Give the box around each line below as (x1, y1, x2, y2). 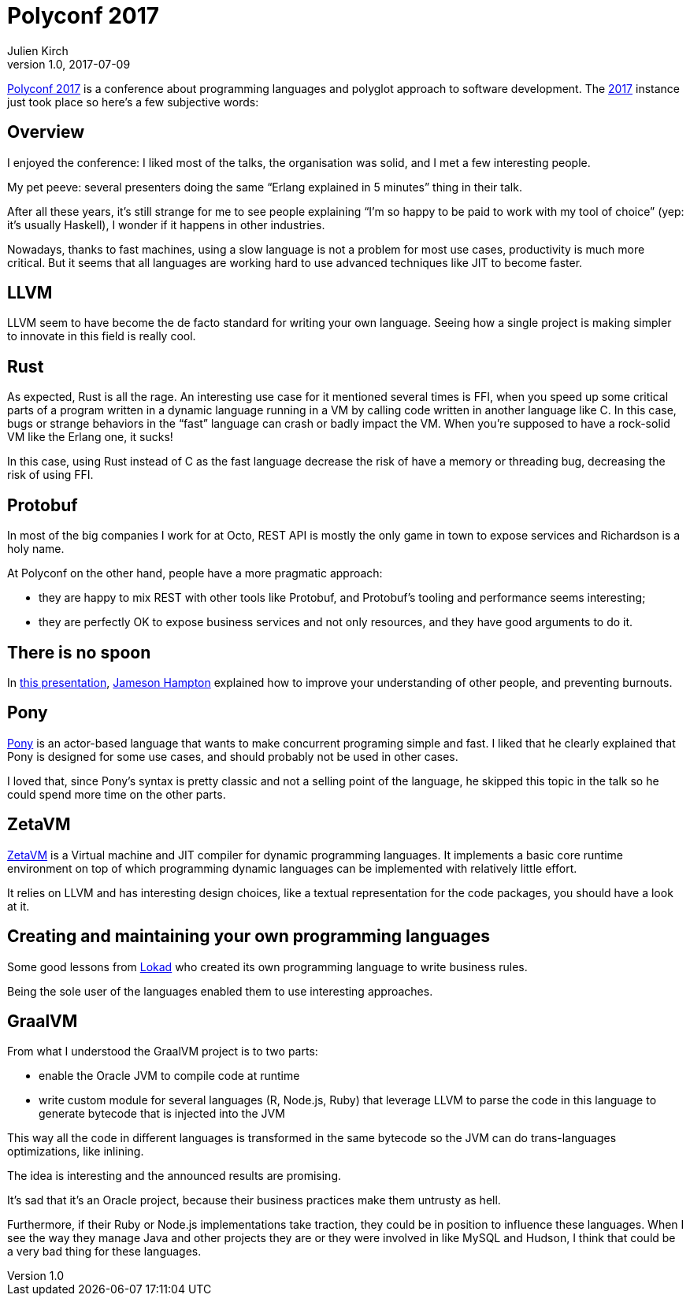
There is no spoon (7, 642, 151, 662)
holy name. (7, 542, 65, 556)
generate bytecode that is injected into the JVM (39, 1107, 285, 1121)
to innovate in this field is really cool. (7, 329, 196, 343)
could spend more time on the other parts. (7, 787, 226, 801)
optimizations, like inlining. (7, 1144, 144, 1159)
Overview (7, 122, 85, 143)
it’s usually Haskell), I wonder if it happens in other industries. (7, 217, 325, 232)
